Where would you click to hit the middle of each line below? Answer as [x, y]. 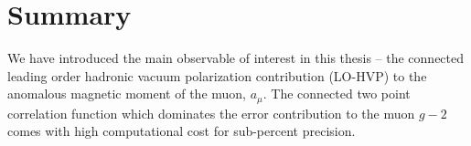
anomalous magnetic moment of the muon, [127, 94]
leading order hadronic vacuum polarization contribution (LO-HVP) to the [217, 75]
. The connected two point [337, 94]
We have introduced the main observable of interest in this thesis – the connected [236, 58]
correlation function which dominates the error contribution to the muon [211, 113]
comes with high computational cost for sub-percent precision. [182, 131]
